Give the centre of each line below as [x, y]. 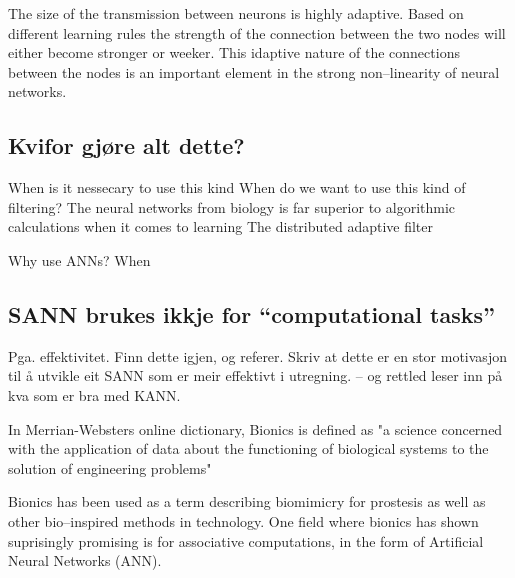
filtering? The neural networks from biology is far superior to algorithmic [232, 206]
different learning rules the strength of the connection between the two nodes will [257, 32]
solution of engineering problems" [110, 467]
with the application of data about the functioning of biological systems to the [248, 448]
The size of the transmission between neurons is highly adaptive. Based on [236, 13]
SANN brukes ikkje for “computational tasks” [252, 313]
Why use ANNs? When [79, 259]
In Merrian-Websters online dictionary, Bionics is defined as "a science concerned [255, 428]
